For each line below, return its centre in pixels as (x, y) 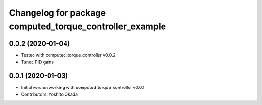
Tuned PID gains (38, 62)
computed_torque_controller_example (88, 26)
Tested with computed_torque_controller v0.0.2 (68, 55)
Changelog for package (57, 13)
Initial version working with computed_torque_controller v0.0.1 (83, 87)
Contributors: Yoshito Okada (49, 94)
